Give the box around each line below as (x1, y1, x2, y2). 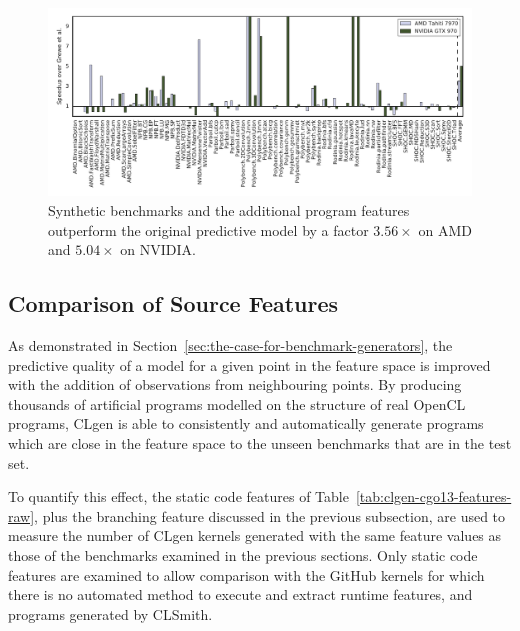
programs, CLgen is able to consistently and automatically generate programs (8, 413, 484, 434)
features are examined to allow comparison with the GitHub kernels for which (8, 564, 485, 585)
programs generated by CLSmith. (8, 603, 213, 624)
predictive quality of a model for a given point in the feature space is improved (8, 354, 491, 375)
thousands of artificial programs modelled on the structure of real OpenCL (8, 393, 466, 414)
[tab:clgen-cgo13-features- (355, 486, 512, 507)
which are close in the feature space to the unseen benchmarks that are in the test (8, 432, 512, 453)
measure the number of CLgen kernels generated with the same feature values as (8, 525, 502, 546)
